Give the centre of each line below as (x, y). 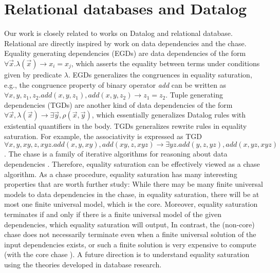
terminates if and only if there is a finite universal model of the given (113, 214)
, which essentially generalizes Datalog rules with (169, 115)
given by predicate (33, 74)
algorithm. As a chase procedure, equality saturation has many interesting (121, 174)
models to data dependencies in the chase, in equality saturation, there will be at (132, 194)
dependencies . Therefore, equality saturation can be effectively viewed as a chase (132, 164)
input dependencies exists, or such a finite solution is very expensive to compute (130, 244)
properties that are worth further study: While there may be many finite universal (134, 184)
